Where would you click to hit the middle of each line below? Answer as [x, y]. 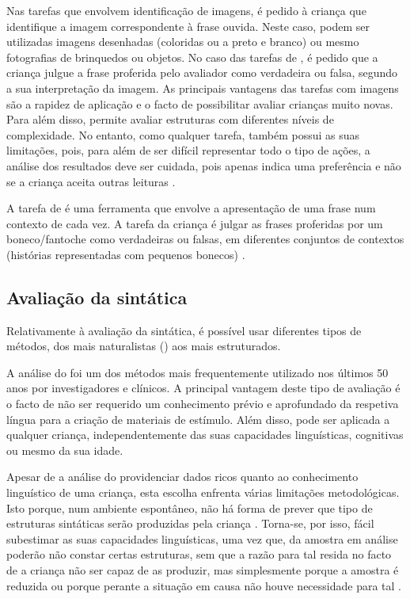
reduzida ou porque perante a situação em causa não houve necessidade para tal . [204, 585]
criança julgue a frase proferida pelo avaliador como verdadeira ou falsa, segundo [202, 72]
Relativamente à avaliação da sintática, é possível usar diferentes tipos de [184, 330]
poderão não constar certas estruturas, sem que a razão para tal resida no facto [199, 554]
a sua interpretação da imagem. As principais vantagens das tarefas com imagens [203, 88]
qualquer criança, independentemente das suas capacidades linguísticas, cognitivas [205, 435]
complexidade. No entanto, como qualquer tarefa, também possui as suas [183, 134]
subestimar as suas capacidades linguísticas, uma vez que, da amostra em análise [202, 538]
